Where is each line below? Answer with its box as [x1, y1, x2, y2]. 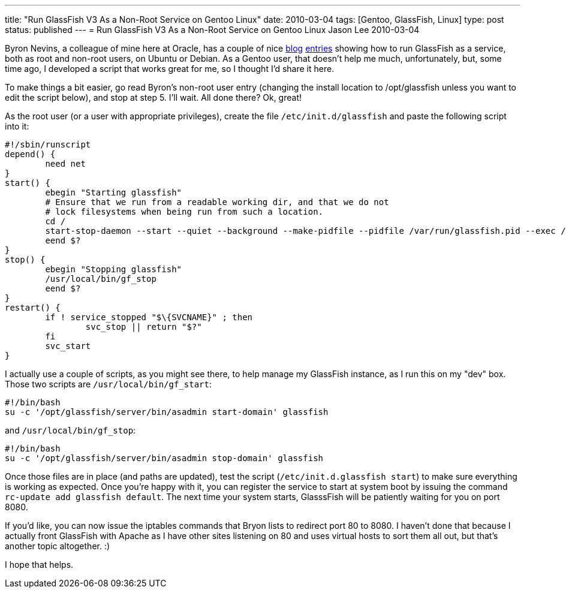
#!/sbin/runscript [5, 140, 91, 149]
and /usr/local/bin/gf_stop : [5, 425, 136, 435]
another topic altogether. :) [5, 541, 110, 551]
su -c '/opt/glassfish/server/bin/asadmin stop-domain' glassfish [5, 453, 324, 463]
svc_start [45, 341, 91, 351]
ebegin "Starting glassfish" [45, 188, 182, 197]
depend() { [5, 149, 56, 159]
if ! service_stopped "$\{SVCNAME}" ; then [45, 312, 253, 322]
